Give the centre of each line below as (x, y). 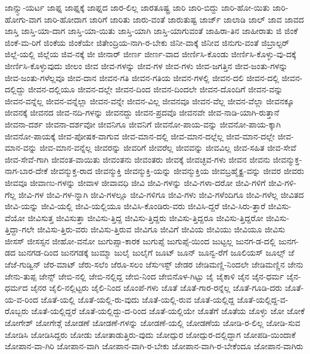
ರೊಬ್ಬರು (17, 311)
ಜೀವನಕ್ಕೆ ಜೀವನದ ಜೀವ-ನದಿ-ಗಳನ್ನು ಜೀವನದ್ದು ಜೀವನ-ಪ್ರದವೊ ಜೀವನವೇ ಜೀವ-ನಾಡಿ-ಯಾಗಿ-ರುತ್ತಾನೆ (142, 112)
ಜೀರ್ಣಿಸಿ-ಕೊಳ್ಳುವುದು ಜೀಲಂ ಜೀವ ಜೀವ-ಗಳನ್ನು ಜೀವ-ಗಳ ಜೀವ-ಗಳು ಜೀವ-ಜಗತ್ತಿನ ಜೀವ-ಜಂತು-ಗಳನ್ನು (146, 65)
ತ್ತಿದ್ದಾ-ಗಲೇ (20, 229)
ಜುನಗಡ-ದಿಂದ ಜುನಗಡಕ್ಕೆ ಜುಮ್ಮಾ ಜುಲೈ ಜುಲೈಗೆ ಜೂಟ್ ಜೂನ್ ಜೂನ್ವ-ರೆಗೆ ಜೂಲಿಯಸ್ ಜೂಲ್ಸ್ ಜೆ (156, 252)
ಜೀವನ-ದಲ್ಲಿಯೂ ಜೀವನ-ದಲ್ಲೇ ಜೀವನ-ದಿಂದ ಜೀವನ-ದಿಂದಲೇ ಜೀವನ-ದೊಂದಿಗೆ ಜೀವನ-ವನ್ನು (156, 89)
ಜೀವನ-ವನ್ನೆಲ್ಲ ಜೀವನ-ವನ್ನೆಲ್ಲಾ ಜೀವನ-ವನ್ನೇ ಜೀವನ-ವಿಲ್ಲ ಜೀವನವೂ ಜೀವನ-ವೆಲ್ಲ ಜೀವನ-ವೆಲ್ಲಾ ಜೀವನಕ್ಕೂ (150, 100)
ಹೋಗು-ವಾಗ (23, 19)
